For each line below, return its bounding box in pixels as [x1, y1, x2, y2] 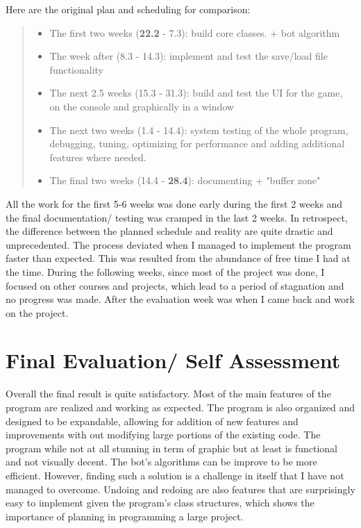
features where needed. [49, 149, 146, 164]
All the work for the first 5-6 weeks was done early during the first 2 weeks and [6, 196, 343, 211]
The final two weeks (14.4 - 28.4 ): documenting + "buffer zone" [49, 173, 321, 188]
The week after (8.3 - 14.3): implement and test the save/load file [49, 49, 328, 63]
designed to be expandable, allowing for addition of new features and [6, 413, 299, 428]
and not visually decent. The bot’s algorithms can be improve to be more [6, 454, 317, 469]
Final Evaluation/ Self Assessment [6, 346, 341, 374]
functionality [49, 62, 104, 76]
